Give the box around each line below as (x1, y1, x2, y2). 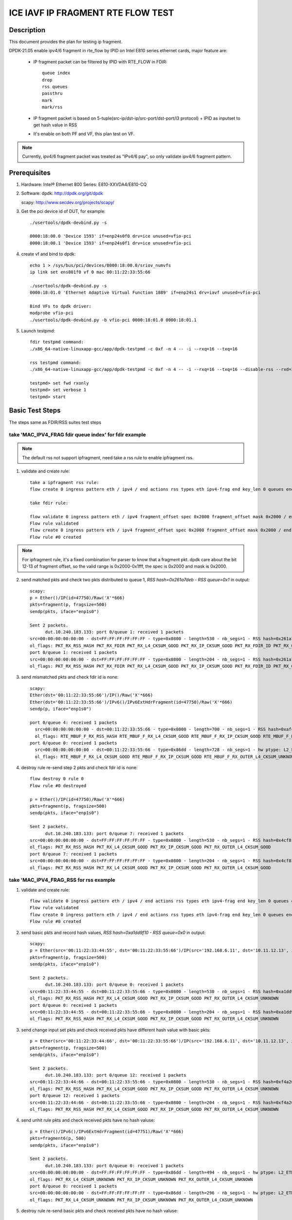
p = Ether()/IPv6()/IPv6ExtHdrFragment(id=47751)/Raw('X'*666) (30, 1129, 184, 1134)
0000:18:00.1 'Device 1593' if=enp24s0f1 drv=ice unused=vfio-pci (30, 240, 192, 246)
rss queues (42, 84, 68, 90)
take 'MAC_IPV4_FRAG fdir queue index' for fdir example (9, 431, 146, 438)
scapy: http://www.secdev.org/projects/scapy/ (21, 199, 114, 205)
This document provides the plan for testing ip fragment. (9, 39, 123, 45)
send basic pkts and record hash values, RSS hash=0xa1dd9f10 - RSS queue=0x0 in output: (21, 930, 206, 935)
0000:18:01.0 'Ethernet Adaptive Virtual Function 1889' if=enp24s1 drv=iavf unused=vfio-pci (30, 290, 261, 295)
